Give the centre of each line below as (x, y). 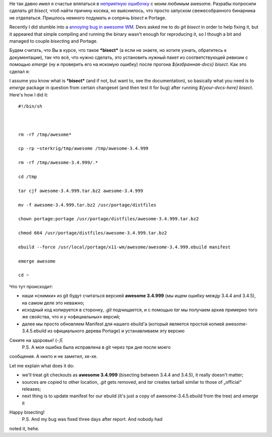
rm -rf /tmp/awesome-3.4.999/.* (58, 163)
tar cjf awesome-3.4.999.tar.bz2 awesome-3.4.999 (81, 191)
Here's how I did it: (29, 95)
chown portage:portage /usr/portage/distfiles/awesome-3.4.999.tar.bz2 (109, 219)
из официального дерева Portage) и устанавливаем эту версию (116, 331)
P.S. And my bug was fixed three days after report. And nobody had (92, 419)
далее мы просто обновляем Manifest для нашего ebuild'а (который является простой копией (123, 324)
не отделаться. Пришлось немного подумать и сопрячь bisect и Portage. (88, 18)
